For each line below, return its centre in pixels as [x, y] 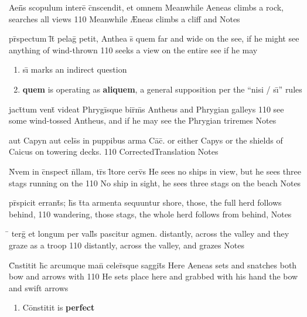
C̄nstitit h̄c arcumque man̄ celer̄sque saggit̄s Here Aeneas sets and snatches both [153, 265]
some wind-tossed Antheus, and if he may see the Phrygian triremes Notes [143, 120]
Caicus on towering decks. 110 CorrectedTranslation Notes [114, 151]
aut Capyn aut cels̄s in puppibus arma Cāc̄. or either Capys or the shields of [146, 140]
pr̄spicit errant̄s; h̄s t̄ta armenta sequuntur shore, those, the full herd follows [145, 202]
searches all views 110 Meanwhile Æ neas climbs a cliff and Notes [124, 18]
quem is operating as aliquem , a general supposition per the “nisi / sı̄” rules [162, 89]
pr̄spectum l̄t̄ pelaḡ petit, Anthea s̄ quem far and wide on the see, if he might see [154, 38]
